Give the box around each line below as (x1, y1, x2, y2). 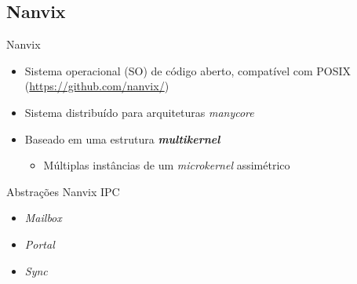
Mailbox (24, 209, 62, 226)
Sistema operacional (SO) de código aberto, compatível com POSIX (24, 62, 352, 78)
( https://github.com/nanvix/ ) (24, 78, 169, 94)
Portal (24, 235, 55, 252)
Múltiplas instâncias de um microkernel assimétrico (43, 157, 290, 173)
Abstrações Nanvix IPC (6, 183, 120, 199)
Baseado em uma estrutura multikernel (24, 130, 220, 147)
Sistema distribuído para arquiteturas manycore (24, 104, 254, 120)
